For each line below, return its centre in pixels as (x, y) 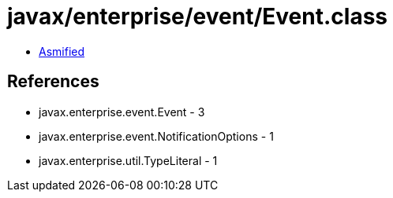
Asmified (62, 51)
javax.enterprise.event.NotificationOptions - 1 (156, 136)
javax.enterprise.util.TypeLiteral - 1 (128, 160)
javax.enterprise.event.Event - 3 (122, 112)
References (53, 82)
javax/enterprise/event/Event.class (198, 16)
